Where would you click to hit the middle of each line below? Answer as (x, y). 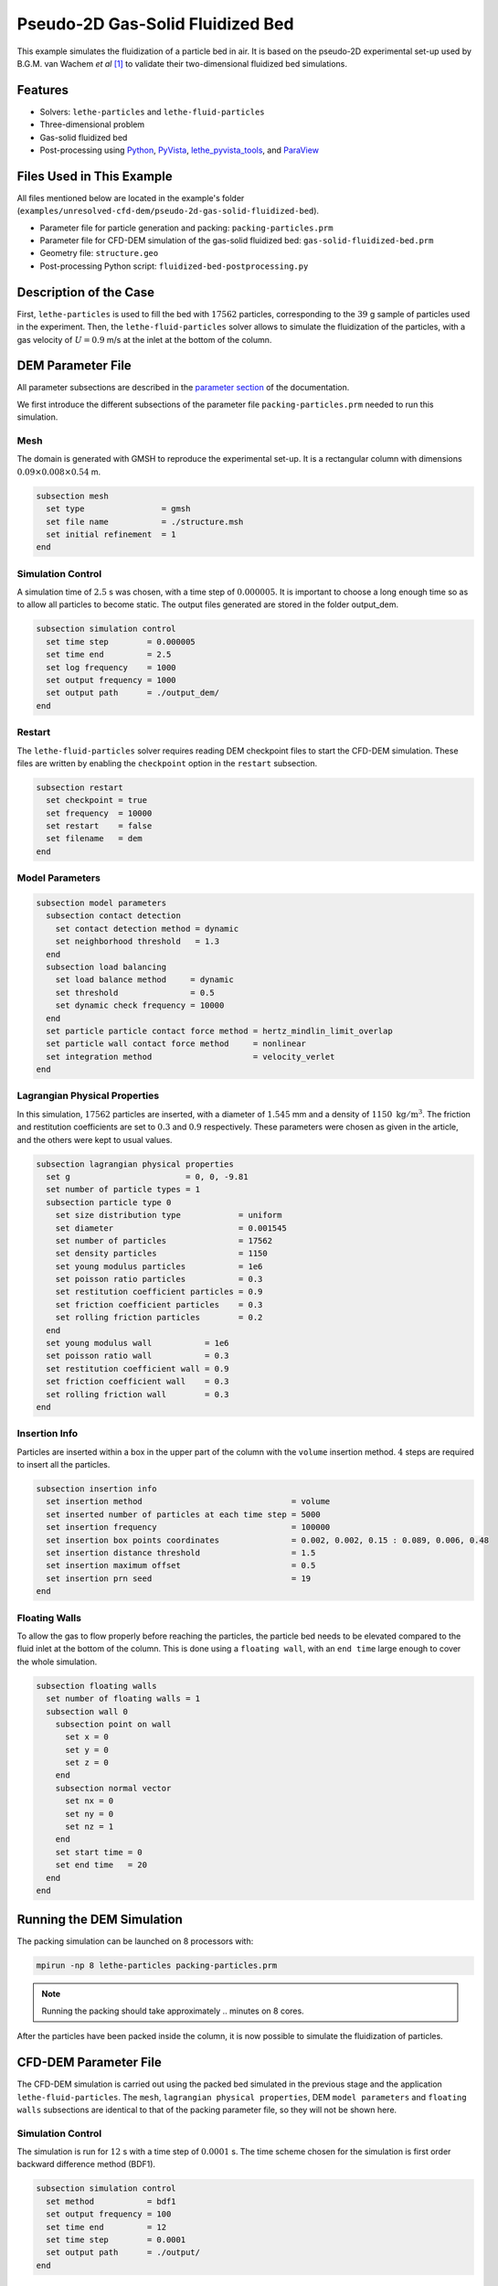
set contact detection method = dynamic (147, 929)
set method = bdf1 (111, 2201)
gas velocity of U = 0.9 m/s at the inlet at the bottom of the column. (144, 339)
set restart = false (99, 826)
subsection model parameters (101, 903)
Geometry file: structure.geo (99, 253)
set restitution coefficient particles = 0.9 (159, 1292)
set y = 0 (87, 1750)
